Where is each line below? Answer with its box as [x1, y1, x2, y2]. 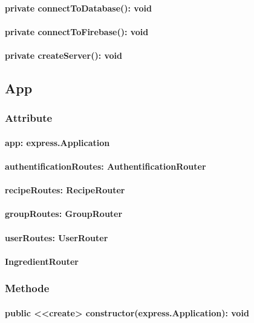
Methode [5, 281, 50, 296]
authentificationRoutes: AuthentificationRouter [5, 159, 206, 172]
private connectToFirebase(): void [5, 25, 149, 38]
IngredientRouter [5, 255, 79, 267]
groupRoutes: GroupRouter [5, 207, 123, 220]
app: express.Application [5, 136, 110, 148]
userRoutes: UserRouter [5, 231, 108, 244]
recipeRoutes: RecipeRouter [5, 184, 125, 196]
